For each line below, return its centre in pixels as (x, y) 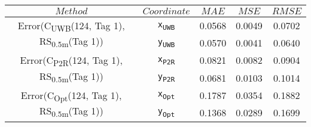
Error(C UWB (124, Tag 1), (71, 27)
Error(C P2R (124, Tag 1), (71, 61)
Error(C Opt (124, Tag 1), (71, 96)
